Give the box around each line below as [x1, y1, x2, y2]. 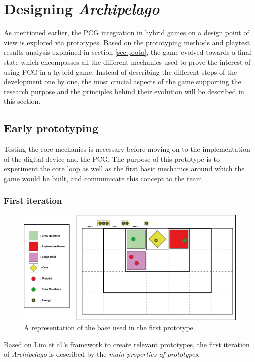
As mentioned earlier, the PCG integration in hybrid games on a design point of [4, 27, 249, 38]
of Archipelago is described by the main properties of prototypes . [4, 349, 200, 359]
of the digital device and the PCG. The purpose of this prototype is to [4, 153, 220, 164]
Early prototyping [4, 120, 99, 136]
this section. [4, 96, 41, 106]
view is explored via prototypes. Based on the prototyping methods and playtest [4, 37, 250, 47]
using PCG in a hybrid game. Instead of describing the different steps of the [4, 66, 237, 77]
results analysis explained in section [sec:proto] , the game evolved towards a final [4, 47, 251, 57]
